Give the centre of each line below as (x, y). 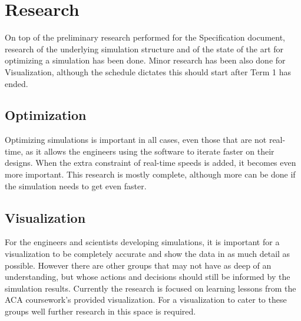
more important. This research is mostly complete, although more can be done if (150, 174)
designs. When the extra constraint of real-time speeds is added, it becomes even (150, 163)
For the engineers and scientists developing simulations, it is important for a (142, 242)
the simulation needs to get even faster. (76, 185)
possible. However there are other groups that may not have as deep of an (138, 265)
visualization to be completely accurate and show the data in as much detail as (148, 254)
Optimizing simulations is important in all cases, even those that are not (136, 140)
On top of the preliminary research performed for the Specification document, (145, 37)
